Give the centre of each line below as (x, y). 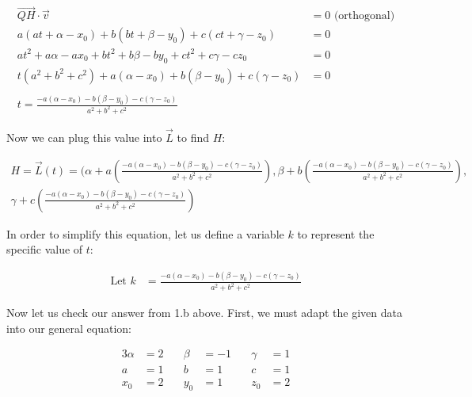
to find (193, 137)
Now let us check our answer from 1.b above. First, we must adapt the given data (204, 313)
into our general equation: (69, 328)
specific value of (45, 249)
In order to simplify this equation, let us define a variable (145, 233)
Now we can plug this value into (84, 137)
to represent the (336, 233)
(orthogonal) (364, 16)
